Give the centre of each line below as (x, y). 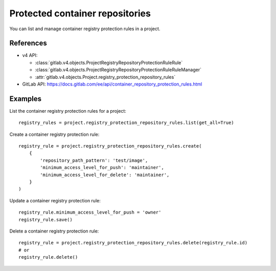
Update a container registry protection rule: (55, 200)
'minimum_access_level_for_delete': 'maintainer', (105, 175)
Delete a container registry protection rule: (54, 231)
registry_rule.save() (45, 220)
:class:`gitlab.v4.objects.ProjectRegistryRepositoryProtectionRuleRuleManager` (118, 70)
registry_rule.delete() (48, 257)
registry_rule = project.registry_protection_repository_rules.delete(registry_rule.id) (133, 243)
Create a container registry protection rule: (54, 134)
